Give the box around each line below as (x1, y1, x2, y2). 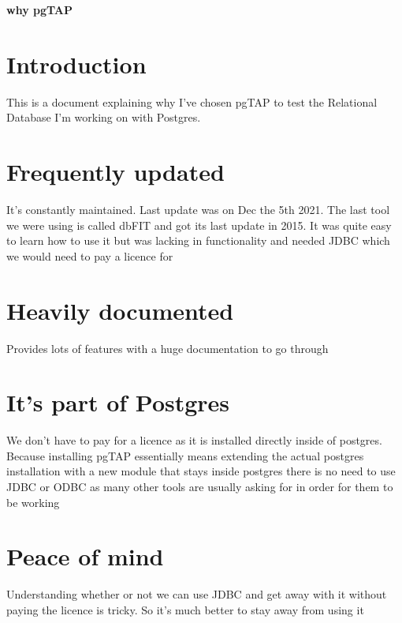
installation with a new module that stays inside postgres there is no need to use (6, 463, 396, 479)
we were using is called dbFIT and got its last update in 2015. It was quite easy (6, 216, 392, 233)
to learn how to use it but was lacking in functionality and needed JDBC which (6, 232, 390, 249)
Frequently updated (6, 156, 225, 188)
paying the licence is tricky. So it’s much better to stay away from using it (6, 601, 364, 617)
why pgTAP (6, 2, 73, 17)
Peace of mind (6, 540, 164, 572)
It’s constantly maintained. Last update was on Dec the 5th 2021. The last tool (6, 201, 390, 218)
